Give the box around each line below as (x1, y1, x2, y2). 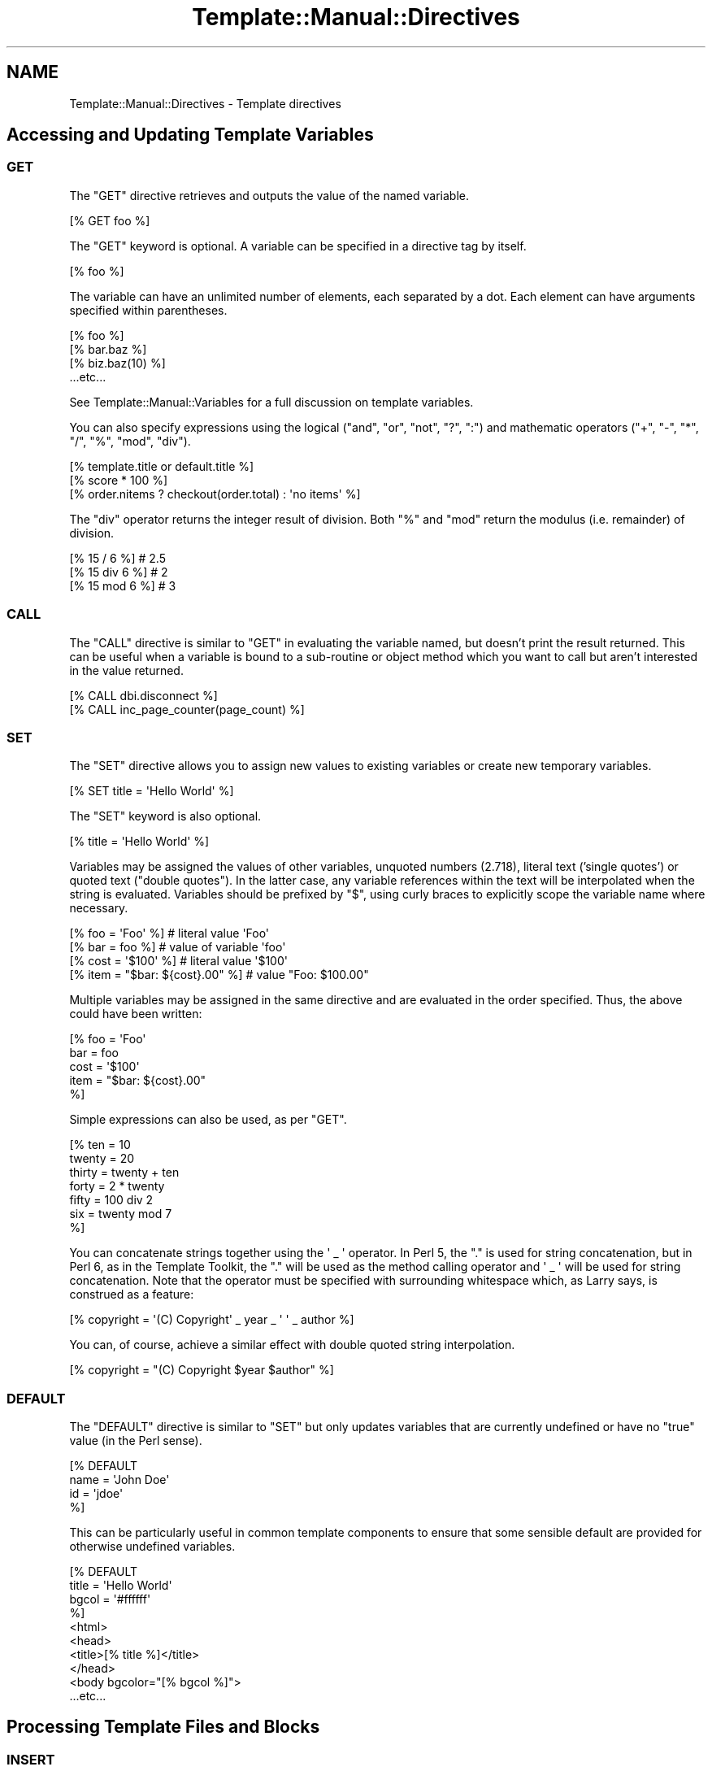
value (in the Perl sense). (69, 1434, 202, 1448)
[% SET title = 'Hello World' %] (69, 784, 234, 798)
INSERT (7, 1751, 55, 1768)
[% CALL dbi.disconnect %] (69, 688, 218, 703)
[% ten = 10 (69, 1138, 131, 1152)
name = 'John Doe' (69, 1473, 170, 1487)
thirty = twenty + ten (69, 1165, 180, 1180)
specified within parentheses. (69, 302, 228, 317)
